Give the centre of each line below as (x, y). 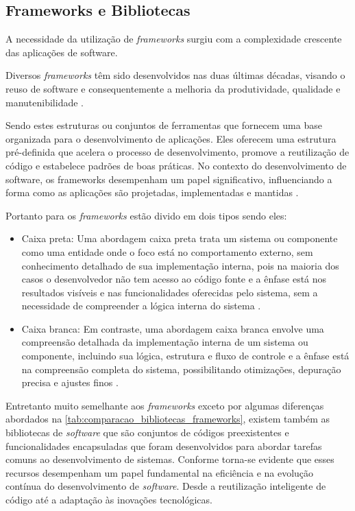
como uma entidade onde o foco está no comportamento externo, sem (167, 251)
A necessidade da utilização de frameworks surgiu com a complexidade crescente (174, 39)
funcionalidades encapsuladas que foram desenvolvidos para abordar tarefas (164, 445)
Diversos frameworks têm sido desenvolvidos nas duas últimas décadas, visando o (175, 75)
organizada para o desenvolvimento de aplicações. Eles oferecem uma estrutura (171, 138)
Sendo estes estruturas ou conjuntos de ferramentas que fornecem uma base (164, 125)
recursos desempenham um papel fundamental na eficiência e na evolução (160, 472)
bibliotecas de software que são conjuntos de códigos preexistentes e (147, 432)
